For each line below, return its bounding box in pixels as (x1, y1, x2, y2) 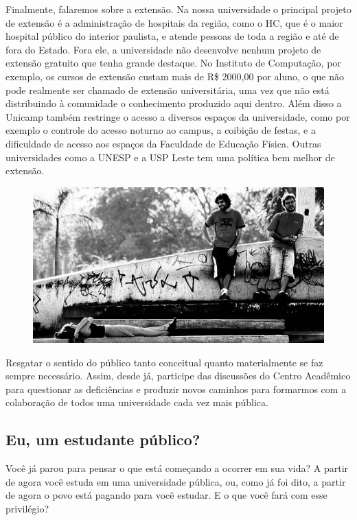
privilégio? (5, 501, 49, 515)
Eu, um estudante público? (5, 429, 200, 450)
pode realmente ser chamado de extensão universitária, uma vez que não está (5, 82, 330, 97)
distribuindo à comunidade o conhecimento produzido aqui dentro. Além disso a (5, 96, 342, 110)
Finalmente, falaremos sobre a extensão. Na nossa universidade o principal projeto (5, 2, 352, 16)
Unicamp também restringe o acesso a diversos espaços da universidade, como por (5, 109, 350, 123)
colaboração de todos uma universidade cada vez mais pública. (5, 395, 268, 410)
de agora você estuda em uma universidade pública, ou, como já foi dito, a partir (5, 474, 346, 488)
